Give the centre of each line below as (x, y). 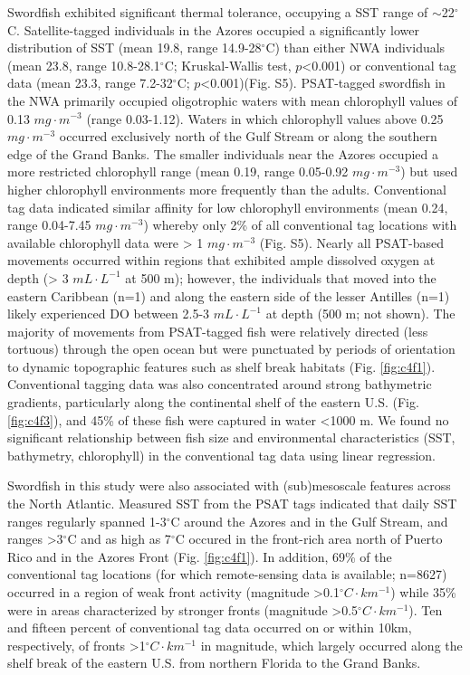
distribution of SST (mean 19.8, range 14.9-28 (134, 48)
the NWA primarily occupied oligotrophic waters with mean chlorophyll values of (232, 100)
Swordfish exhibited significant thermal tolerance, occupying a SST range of (218, 12)
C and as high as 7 (119, 539)
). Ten (426, 609)
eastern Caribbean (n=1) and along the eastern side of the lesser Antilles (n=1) (229, 295)
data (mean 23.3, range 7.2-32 (90, 83)
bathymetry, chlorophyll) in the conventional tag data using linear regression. (221, 455)
